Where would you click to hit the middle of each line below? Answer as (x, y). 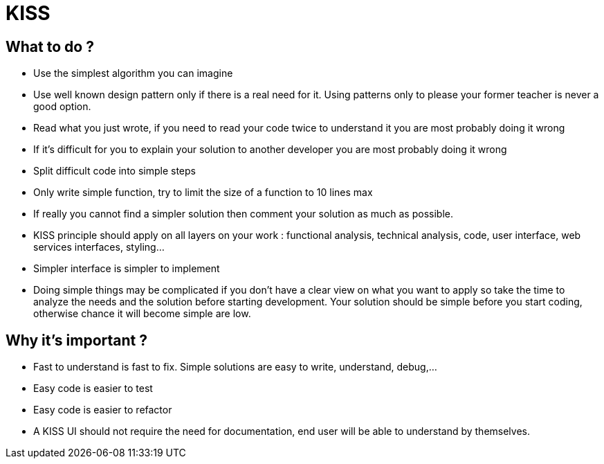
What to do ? (50, 46)
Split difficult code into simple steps (115, 171)
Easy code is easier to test (93, 389)
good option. (62, 107)
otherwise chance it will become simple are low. (142, 314)
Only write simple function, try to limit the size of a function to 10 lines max (203, 193)
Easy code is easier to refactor (103, 410)
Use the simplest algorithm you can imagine (133, 73)
